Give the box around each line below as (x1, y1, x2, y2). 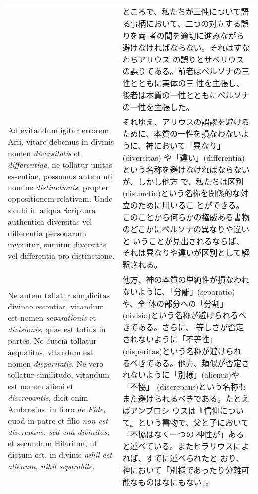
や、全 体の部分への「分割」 (122, 298, 228, 309)
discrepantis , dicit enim (8, 392, 88, 403)
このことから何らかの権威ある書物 (122, 211, 250, 223)
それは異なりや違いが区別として (122, 247, 241, 258)
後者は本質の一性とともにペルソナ (122, 89, 250, 101)
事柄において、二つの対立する (130, 18, 241, 29)
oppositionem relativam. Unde (8, 193, 113, 204)
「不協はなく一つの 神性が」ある (122, 429, 244, 440)
